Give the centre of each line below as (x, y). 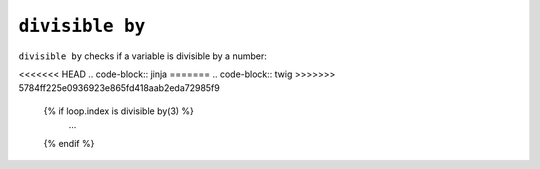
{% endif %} (69, 143)
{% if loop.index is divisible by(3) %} (119, 111)
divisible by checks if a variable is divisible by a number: (142, 56)
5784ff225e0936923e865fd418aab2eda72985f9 (119, 88)
